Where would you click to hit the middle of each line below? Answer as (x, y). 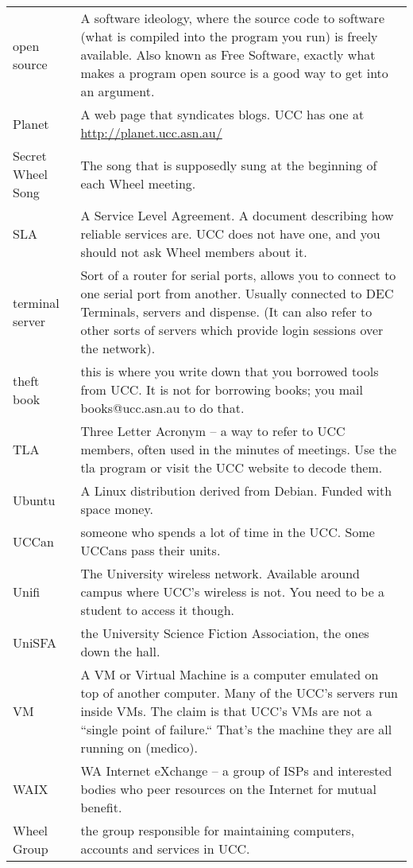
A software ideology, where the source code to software (232, 18)
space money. (117, 509)
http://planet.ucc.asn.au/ (151, 132)
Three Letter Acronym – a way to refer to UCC (213, 431)
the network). (118, 348)
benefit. (101, 807)
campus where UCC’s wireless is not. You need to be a (233, 592)
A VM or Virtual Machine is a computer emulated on (230, 674)
